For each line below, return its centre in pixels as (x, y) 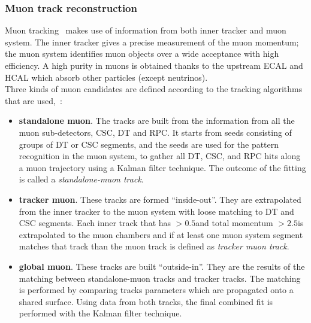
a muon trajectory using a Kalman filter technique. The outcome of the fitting (162, 167)
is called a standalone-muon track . (81, 179)
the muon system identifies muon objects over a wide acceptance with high (142, 54)
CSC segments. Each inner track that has (95, 223)
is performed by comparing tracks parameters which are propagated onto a (156, 290)
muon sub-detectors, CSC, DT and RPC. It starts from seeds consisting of (155, 132)
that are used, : (34, 100)
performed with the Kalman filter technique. (100, 313)
